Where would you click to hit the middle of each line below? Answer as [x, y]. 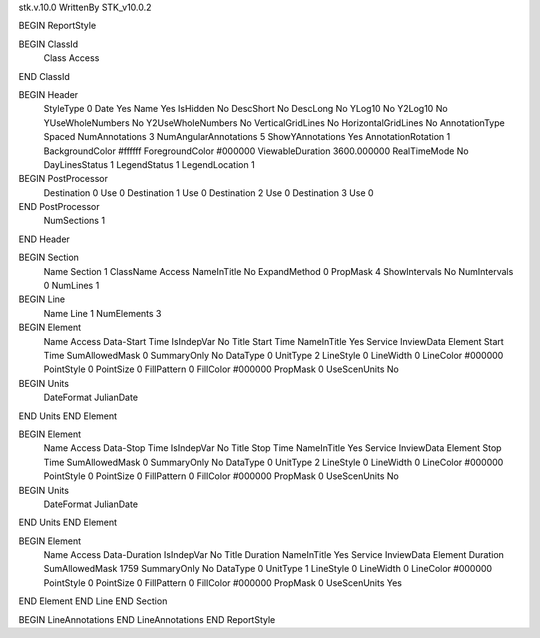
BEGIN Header [48, 94]
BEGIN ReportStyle [57, 26]
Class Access [71, 58]
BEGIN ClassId [48, 44]
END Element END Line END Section [93, 601]
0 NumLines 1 [71, 286]
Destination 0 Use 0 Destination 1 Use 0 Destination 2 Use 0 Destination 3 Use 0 [208, 192]
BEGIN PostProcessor [63, 179]
